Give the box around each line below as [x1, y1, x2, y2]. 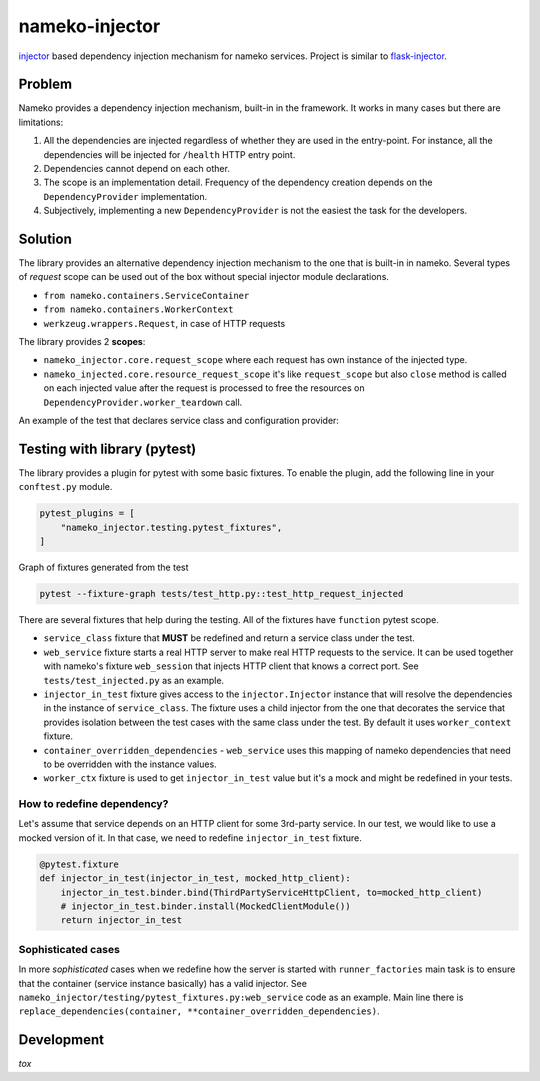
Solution [18, 231, 72, 247]
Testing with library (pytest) [18, 440, 197, 457]
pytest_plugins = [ [39, 508, 135, 519]
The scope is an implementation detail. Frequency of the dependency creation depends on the [43, 176, 433, 189]
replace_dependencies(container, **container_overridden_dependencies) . [18, 1005, 380, 1017]
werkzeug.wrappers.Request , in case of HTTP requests [43, 317, 286, 329]
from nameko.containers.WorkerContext [43, 304, 234, 315]
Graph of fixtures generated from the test [18, 561, 189, 574]
